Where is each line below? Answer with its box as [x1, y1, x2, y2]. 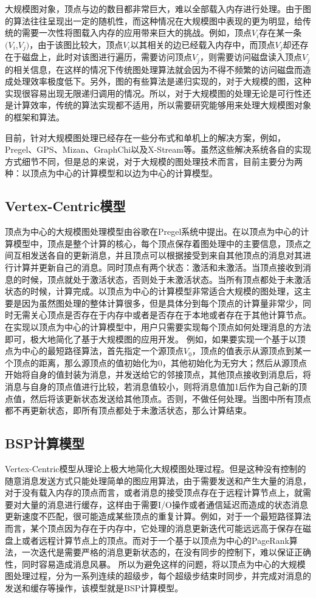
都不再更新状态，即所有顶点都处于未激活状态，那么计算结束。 [5, 404, 252, 417]
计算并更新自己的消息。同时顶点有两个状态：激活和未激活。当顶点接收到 [13, 261, 303, 274]
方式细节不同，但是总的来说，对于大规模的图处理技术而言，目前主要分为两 [5, 155, 303, 167]
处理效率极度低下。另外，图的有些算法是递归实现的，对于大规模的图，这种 [13, 75, 311, 88]
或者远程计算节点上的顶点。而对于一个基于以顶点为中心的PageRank [21, 534, 289, 546]
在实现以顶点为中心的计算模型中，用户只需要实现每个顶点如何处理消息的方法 [5, 320, 311, 333]
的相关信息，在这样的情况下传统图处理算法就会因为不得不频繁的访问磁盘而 [5, 63, 303, 75]
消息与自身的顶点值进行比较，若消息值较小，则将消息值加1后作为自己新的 [5, 380, 298, 392]
